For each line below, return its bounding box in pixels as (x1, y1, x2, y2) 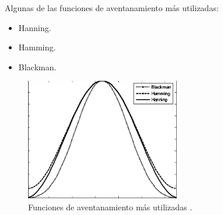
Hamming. (18, 41, 56, 53)
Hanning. (18, 21, 52, 33)
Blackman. (18, 60, 57, 73)
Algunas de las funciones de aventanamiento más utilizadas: (5, 2, 219, 13)
